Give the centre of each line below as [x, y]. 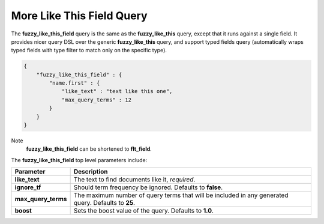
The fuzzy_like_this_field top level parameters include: [79, 160]
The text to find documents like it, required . [134, 180]
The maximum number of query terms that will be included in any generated [181, 195]
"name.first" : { [74, 83]
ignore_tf [28, 187]
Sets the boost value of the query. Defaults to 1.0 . [144, 211]
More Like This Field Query [79, 16]
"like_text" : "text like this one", [117, 91]
